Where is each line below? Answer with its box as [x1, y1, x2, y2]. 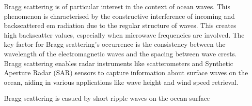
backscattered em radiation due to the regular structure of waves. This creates [4, 20, 236, 30]
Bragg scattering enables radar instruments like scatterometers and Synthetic [4, 58, 234, 68]
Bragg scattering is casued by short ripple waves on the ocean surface [4, 93, 210, 103]
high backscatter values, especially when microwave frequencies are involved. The [4, 29, 245, 40]
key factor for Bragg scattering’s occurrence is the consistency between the [4, 39, 225, 49]
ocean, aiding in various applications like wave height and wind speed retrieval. [4, 77, 238, 87]
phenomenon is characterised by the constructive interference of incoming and [4, 11, 235, 21]
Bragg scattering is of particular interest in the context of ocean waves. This [4, 1, 231, 11]
